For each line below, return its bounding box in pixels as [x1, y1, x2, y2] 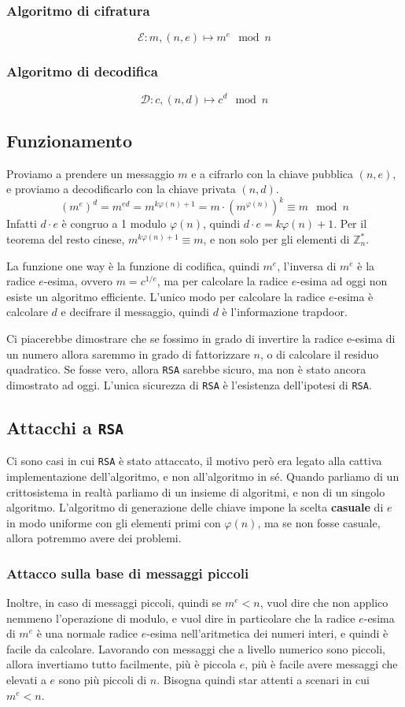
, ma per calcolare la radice [156, 273, 289, 289]
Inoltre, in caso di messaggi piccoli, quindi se [6, 594, 222, 611]
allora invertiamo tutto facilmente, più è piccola [6, 656, 237, 672]
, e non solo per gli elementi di [203, 231, 350, 247]
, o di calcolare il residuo [260, 345, 379, 362]
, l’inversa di [277, 257, 337, 273]
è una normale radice [36, 625, 138, 642]
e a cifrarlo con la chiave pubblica [191, 165, 353, 181]
